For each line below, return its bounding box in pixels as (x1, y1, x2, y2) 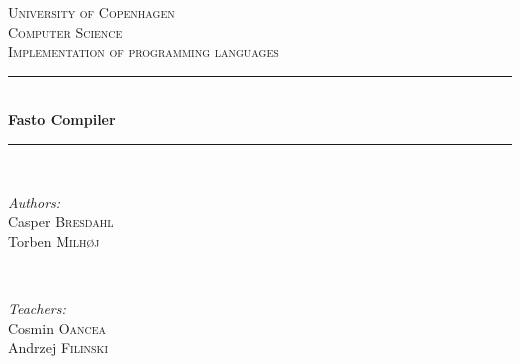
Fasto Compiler (8, 109, 116, 130)
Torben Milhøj (8, 230, 100, 251)
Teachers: (8, 297, 66, 318)
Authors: (8, 191, 61, 212)
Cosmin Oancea (8, 317, 107, 338)
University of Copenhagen (8, 2, 175, 22)
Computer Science (8, 21, 123, 42)
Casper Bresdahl (8, 211, 114, 232)
